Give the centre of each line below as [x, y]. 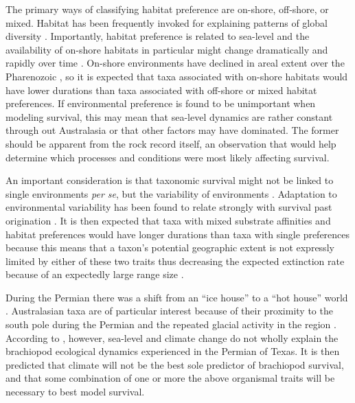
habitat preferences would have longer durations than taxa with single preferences [178, 234]
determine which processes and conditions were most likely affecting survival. [168, 157]
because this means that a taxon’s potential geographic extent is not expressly [170, 247]
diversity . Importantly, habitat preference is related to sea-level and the [158, 36]
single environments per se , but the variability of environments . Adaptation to [171, 193]
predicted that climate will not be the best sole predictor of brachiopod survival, [175, 364]
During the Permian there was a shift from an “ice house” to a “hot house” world [177, 297]
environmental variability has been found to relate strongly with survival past [169, 207]
